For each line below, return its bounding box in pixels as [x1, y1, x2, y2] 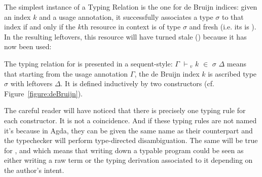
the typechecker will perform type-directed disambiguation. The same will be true [4, 135, 258, 146]
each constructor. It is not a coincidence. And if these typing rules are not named [4, 115, 257, 125]
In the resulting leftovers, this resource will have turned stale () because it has [4, 31, 247, 42]
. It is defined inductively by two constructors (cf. [60, 78, 214, 89]
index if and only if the [4, 21, 76, 32]
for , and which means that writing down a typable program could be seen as [4, 145, 244, 155]
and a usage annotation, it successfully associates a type [39, 11, 213, 22]
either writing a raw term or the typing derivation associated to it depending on [4, 155, 253, 165]
